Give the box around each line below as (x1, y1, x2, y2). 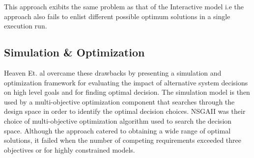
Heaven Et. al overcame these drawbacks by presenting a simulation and (4, 67, 222, 78)
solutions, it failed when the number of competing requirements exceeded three (4, 135, 241, 145)
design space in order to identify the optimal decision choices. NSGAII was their (4, 106, 246, 116)
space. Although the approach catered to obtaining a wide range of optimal (4, 125, 231, 135)
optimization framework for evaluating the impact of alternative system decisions (4, 77, 248, 87)
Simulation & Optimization (4, 45, 145, 60)
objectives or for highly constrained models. (4, 144, 135, 155)
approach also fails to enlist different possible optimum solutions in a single (4, 11, 230, 21)
